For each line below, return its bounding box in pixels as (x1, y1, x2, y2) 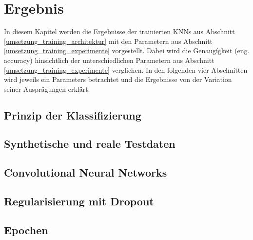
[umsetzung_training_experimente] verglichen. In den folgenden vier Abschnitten (4, 64, 248, 75)
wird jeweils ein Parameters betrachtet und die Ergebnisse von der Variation (4, 74, 232, 84)
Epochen (4, 222, 48, 237)
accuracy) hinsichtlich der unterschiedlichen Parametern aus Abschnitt (4, 55, 214, 65)
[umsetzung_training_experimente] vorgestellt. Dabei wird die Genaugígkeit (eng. (4, 45, 250, 56)
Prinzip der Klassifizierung (4, 107, 141, 122)
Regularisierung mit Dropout (4, 194, 154, 209)
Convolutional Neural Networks (4, 165, 167, 180)
